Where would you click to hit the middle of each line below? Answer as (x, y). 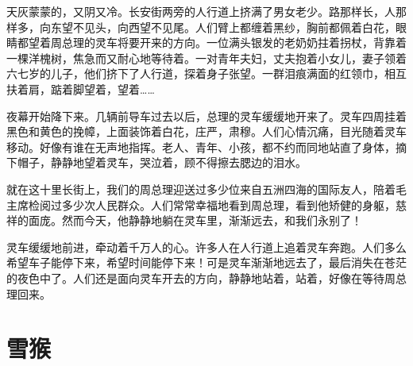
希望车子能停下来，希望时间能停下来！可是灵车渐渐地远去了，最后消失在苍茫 (206, 262)
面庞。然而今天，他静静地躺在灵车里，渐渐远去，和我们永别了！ (195, 220)
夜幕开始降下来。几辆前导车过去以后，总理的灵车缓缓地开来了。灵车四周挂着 (206, 116)
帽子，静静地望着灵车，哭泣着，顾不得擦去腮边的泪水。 (162, 162)
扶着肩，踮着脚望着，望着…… (81, 89)
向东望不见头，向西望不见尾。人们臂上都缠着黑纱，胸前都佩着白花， (217, 27)
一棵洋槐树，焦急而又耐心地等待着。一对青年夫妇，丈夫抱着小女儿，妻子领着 (206, 58)
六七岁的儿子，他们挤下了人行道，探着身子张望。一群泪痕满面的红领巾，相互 (206, 73)
